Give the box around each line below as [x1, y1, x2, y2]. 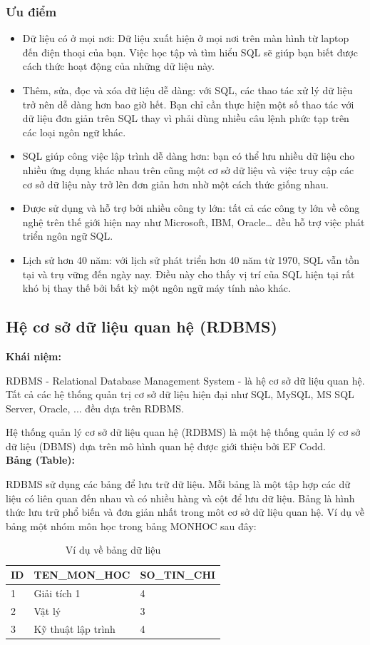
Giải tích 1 [34, 585, 81, 600]
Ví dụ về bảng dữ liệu [65, 542, 161, 557]
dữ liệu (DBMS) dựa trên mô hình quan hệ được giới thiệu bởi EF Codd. [6, 438, 326, 453]
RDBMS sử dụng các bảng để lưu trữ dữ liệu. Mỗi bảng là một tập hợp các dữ [6, 477, 350, 492]
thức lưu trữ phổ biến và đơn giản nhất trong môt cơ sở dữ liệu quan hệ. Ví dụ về [6, 504, 365, 519]
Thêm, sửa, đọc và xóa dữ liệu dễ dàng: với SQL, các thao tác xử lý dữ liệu [22, 83, 353, 97]
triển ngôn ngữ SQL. [22, 228, 113, 243]
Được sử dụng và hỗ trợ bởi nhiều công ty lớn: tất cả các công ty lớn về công [22, 200, 360, 215]
